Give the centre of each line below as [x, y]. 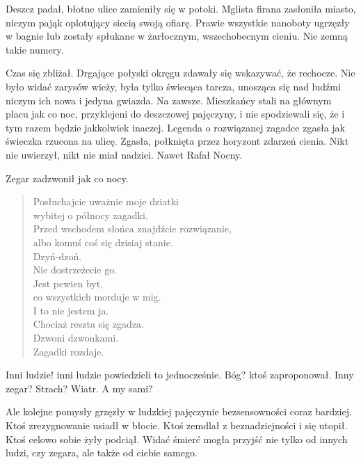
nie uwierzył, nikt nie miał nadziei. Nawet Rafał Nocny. [124, 154]
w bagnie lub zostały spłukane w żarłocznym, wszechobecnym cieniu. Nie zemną [177, 36]
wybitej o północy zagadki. [90, 215]
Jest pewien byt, [68, 283]
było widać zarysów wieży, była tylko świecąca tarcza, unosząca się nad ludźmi [173, 86]
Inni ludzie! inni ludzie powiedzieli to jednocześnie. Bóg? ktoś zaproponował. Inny [180, 375]
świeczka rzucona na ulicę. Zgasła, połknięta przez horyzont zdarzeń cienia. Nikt [177, 141]
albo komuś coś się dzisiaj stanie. [103, 242]
